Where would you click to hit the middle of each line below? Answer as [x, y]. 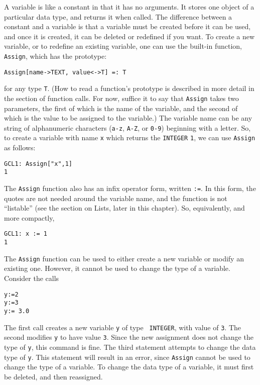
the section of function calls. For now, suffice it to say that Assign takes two [121, 98]
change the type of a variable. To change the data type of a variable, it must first [129, 367]
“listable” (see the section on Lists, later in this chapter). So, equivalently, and [124, 208]
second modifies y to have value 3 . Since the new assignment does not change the [129, 337]
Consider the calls [32, 278]
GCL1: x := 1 [26, 234]
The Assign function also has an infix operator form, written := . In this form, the [130, 188]
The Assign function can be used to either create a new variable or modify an [124, 258]
